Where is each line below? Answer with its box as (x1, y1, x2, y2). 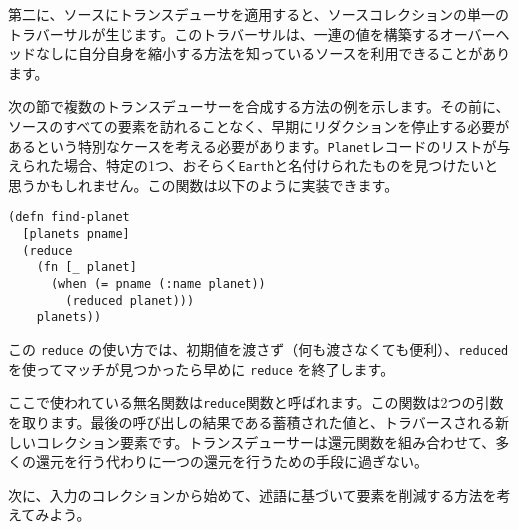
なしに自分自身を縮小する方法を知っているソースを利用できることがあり (35, 43, 511, 64)
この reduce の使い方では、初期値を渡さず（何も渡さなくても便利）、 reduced (8, 339, 509, 360)
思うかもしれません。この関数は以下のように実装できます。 (8, 174, 399, 195)
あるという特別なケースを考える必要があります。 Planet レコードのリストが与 (8, 135, 511, 156)
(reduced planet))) (65, 293, 195, 308)
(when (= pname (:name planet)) (50, 277, 266, 292)
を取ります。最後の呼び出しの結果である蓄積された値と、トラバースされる (8, 412, 496, 433)
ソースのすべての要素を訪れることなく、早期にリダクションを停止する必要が (8, 115, 510, 136)
